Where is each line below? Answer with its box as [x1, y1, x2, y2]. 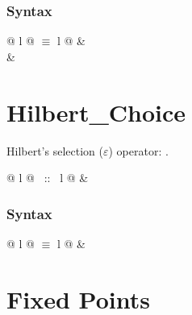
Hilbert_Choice [6, 95, 186, 128]
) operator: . [108, 142, 169, 159]
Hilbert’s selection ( [6, 142, 103, 159]
